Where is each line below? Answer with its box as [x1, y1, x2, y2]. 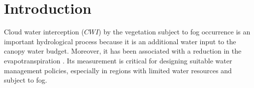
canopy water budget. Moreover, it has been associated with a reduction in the [4, 46, 242, 56]
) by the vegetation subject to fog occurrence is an [98, 27, 251, 37]
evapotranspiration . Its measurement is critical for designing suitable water [4, 55, 232, 65]
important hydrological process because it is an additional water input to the [4, 36, 236, 46]
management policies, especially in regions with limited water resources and [4, 65, 232, 75]
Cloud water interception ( [4, 27, 84, 37]
